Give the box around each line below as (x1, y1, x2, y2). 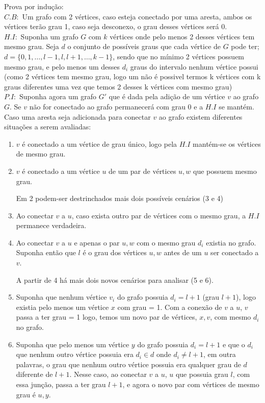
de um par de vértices (109, 165, 176, 176)
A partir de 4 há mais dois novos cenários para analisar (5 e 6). (16, 274, 214, 285)
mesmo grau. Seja (4, 41, 59, 52)
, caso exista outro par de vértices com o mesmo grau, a (71, 210, 246, 220)
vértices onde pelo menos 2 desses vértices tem (110, 31, 255, 41)
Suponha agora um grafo (19, 91, 96, 102)
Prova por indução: (4, 1, 64, 11)
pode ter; (231, 41, 259, 52)
